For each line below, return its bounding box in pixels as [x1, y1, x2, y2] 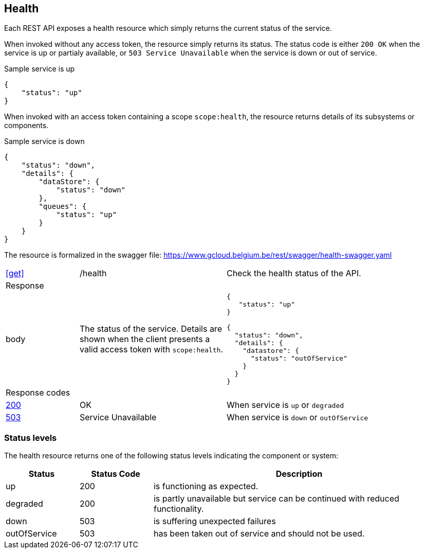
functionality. [153, 504, 204, 514]
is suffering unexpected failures [153, 516, 276, 527]
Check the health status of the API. [226, 268, 361, 279]
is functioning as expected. [153, 481, 259, 492]
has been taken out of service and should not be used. [153, 528, 365, 539]
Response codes [6, 387, 70, 398]
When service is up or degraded [226, 400, 344, 411]
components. [4, 121, 49, 130]
